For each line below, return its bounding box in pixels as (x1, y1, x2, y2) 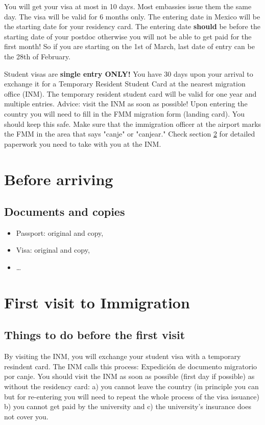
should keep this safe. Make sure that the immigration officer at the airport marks (4, 118, 261, 129)
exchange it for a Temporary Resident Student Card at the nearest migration (4, 78, 246, 89)
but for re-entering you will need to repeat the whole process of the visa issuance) (4, 391, 259, 401)
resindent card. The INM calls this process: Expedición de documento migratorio (4, 361, 257, 371)
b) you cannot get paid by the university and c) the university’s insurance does (4, 401, 251, 412)
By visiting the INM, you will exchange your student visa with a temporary (4, 351, 241, 362)
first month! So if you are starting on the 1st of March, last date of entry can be (4, 41, 255, 52)
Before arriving (4, 168, 113, 189)
